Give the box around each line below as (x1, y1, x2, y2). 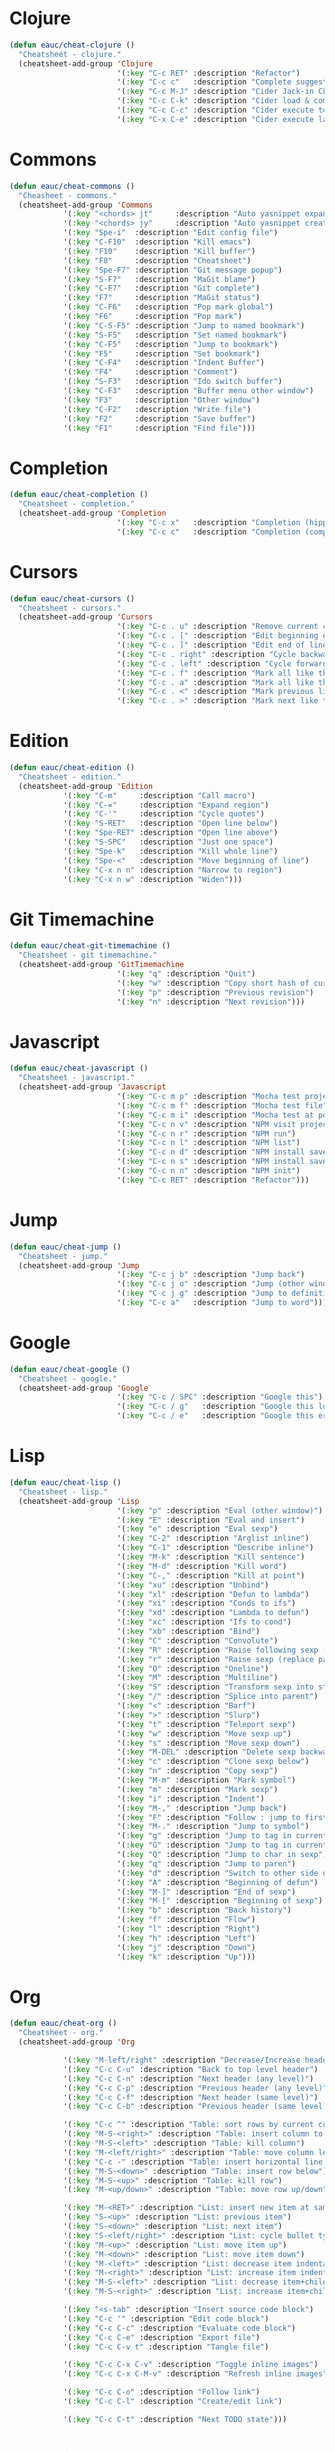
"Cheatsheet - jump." (18, 1251, 109, 1261)
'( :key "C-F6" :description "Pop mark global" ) (62, 302, 274, 312)
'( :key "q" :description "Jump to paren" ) (116, 1858, 297, 1869)
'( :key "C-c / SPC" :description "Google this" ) (116, 1392, 324, 1402)
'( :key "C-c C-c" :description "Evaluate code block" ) (62, 2323, 297, 2333)
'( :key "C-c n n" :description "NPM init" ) (116, 1166, 301, 1176)
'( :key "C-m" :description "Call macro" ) (62, 790, 256, 801)
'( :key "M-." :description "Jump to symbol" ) (116, 1822, 310, 1832)
